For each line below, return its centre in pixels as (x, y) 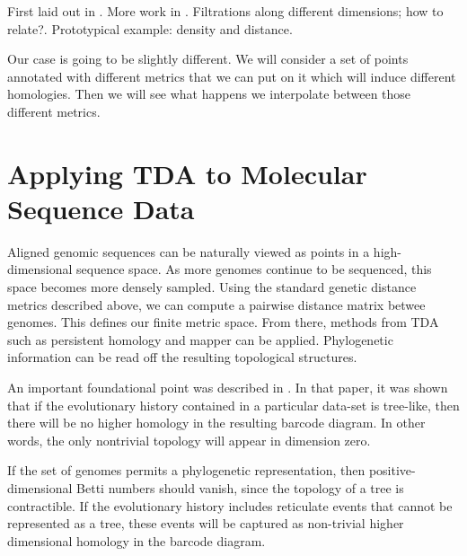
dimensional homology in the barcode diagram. (137, 540)
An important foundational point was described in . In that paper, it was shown (228, 388)
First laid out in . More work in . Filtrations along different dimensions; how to (225, 11)
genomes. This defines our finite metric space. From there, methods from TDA (223, 322)
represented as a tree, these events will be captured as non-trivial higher (206, 523)
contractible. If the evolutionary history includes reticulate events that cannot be (230, 505)
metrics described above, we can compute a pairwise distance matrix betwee (216, 304)
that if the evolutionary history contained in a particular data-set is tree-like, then (233, 405)
